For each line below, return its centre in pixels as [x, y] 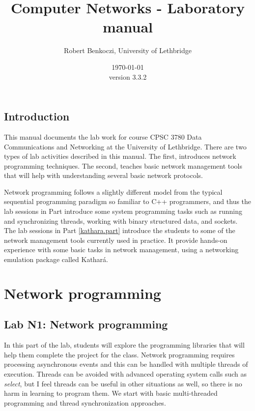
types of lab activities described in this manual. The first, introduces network [120, 156]
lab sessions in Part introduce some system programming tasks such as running [123, 211]
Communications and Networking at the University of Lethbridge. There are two [125, 146]
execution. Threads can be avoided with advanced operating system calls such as [126, 373]
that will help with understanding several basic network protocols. [103, 175]
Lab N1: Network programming [86, 324]
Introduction [37, 116]
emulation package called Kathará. [56, 259]
